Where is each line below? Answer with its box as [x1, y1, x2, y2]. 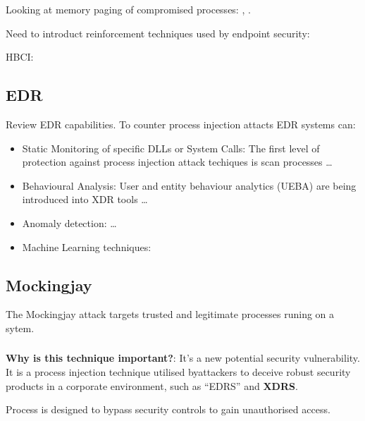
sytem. [6, 320, 35, 335]
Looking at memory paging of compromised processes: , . [6, 2, 251, 16]
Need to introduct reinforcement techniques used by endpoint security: [6, 25, 310, 40]
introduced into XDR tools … [22, 192, 148, 207]
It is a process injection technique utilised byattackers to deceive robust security [6, 365, 351, 379]
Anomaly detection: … [22, 215, 117, 230]
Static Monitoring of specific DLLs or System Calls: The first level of [22, 140, 320, 155]
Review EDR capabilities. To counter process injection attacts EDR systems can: [6, 116, 356, 131]
